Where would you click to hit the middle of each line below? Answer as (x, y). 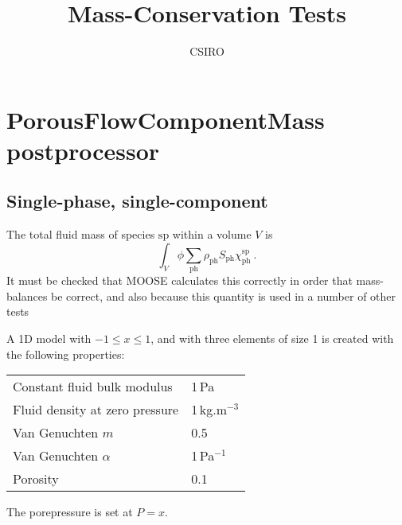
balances (27, 296)
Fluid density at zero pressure (96, 410)
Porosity (36, 479)
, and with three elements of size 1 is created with (272, 338)
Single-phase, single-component (137, 201)
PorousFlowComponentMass (166, 119)
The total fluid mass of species (81, 234)
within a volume (212, 234)
